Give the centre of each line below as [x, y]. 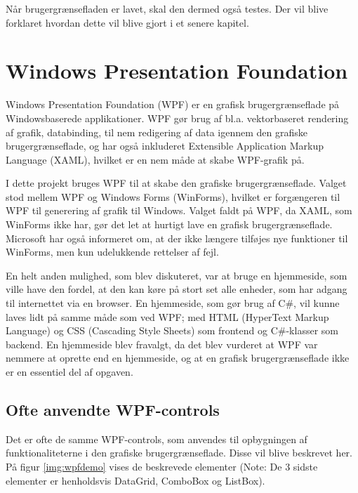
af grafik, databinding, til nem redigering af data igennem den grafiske [157, 132]
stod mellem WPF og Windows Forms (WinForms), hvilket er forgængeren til [173, 196]
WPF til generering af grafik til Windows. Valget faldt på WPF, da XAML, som [179, 210]
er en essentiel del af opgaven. [69, 372]
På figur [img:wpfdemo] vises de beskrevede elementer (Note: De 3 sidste [162, 466]
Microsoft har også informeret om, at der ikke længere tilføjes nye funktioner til [177, 238]
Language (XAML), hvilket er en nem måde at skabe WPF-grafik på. [155, 159]
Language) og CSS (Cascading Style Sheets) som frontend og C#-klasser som [172, 330]
